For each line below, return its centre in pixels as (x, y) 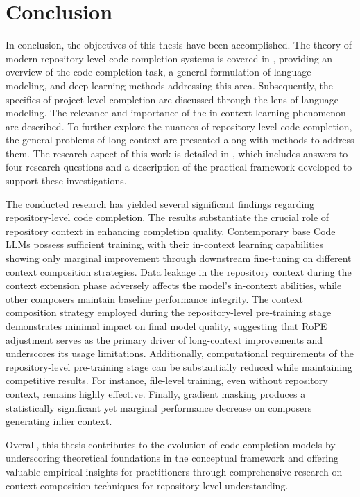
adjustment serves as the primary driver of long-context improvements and (164, 339)
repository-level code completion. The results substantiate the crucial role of (168, 217)
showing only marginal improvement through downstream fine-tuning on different (179, 258)
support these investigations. (66, 181)
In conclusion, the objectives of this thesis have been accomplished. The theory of (179, 45)
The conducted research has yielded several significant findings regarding (160, 203)
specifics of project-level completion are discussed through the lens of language (172, 99)
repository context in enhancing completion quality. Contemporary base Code (171, 230)
